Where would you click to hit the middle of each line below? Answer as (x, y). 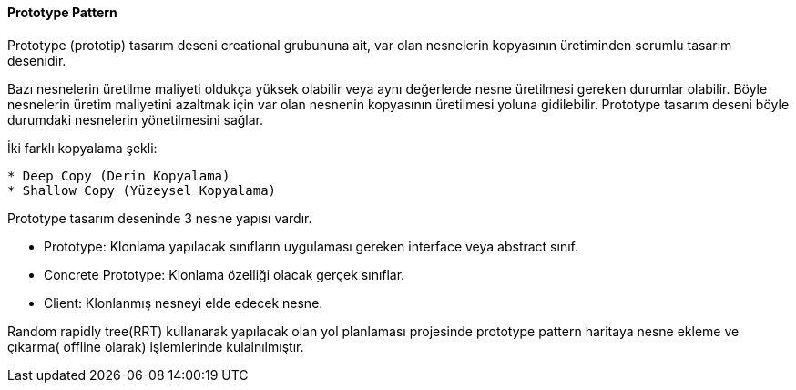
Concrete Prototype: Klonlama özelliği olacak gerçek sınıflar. (225, 274)
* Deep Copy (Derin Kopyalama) (119, 175)
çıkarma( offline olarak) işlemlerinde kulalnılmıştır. (156, 346)
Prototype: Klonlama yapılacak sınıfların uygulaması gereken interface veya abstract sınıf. (311, 246)
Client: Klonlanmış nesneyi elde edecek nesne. (184, 303)
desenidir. (37, 60)
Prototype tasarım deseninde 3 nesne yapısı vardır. (160, 218)
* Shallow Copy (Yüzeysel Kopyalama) (142, 190)
